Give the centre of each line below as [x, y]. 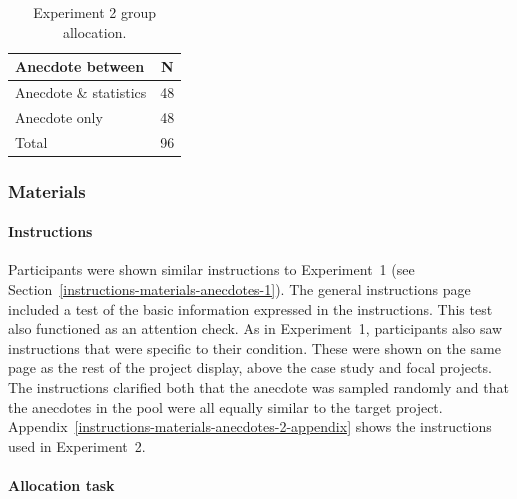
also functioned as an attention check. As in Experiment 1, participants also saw [255, 328]
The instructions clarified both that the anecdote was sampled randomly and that [258, 387]
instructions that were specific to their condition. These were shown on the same [254, 347]
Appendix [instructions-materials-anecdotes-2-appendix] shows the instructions [250, 426]
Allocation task [61, 484]
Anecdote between [80, 66]
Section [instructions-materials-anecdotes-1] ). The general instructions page [239, 289]
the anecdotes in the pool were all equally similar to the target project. [225, 406]
